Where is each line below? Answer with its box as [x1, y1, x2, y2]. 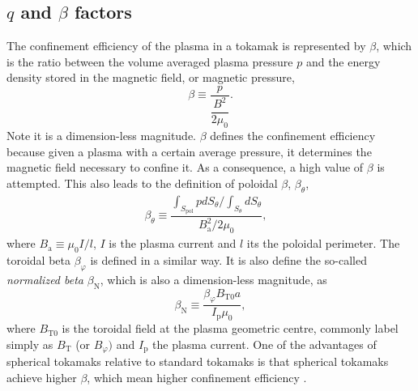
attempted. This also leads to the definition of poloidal [6, 175, 278, 192]
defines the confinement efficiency [210, 127, 376, 144]
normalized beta [6, 270, 84, 287]
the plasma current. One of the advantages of [152, 335, 377, 352]
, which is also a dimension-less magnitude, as [100, 270, 327, 287]
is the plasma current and [109, 235, 237, 252]
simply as [6, 335, 53, 352]
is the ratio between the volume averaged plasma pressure [6, 53, 293, 70]
